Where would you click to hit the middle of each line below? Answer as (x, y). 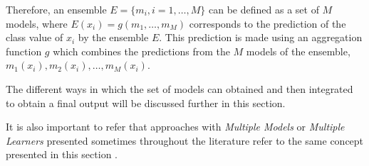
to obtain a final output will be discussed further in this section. (146, 103)
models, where (37, 23)
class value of (35, 37)
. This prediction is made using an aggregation (261, 37)
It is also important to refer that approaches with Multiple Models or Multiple (175, 127)
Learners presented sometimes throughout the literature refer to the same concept (185, 140)
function (24, 51)
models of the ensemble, (298, 51)
